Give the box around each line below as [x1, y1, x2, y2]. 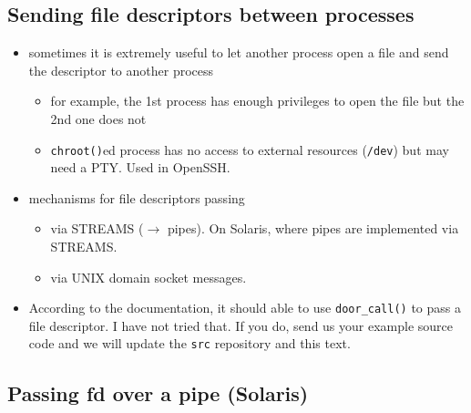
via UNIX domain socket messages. [50, 267, 247, 286]
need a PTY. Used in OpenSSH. [50, 158, 230, 177]
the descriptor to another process [28, 60, 214, 79]
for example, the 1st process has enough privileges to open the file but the [50, 91, 465, 110]
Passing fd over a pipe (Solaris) [7, 378, 309, 407]
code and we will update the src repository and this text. [28, 334, 351, 353]
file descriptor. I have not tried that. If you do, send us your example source [28, 315, 454, 335]
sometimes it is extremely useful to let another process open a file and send [28, 43, 449, 62]
